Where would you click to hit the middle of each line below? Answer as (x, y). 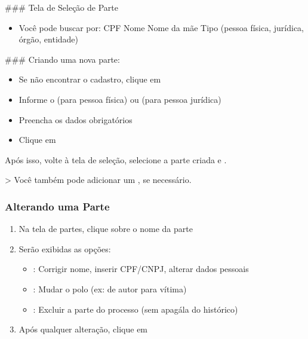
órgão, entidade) (49, 39)
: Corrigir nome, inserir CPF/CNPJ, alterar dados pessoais (141, 269)
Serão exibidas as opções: (65, 248)
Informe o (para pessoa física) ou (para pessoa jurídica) (120, 99)
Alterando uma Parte (57, 206)
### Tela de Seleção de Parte (61, 7)
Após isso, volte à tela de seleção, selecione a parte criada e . (116, 159)
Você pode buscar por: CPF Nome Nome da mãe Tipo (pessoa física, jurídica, (161, 27)
